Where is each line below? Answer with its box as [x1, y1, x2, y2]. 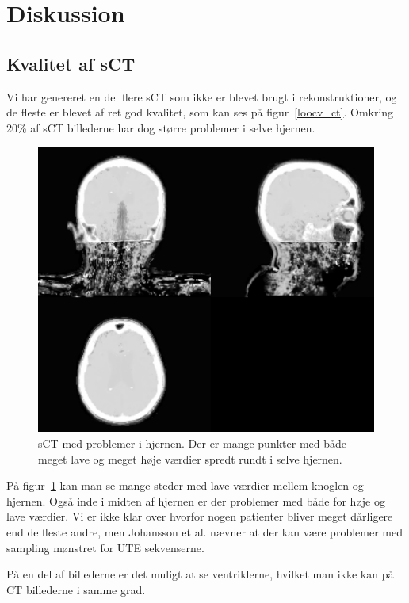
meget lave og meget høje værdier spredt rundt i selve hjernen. [38, 450, 342, 467]
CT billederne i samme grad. [6, 581, 146, 597]
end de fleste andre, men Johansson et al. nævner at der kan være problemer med [6, 523, 403, 540]
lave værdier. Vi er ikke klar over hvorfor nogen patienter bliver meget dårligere [6, 508, 393, 525]
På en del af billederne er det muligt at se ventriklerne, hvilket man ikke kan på [6, 566, 394, 582]
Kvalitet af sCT [6, 51, 136, 75]
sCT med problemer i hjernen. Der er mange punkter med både [38, 434, 346, 451]
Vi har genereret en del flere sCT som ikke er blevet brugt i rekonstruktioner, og [6, 88, 397, 105]
